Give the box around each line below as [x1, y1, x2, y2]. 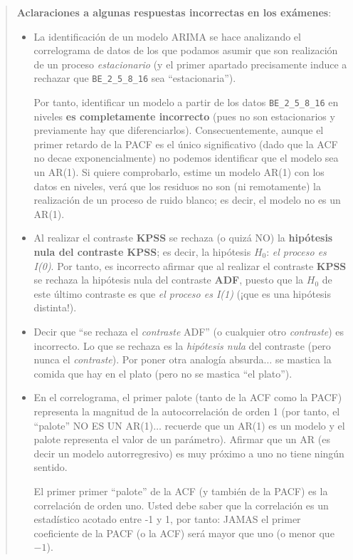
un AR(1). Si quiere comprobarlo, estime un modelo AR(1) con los [33, 165, 325, 180]
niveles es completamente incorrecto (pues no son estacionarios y [33, 108, 335, 123]
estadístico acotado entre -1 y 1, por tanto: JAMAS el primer [33, 512, 301, 527]
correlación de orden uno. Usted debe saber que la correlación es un [33, 497, 329, 512]
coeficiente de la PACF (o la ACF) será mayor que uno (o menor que [33, 525, 334, 540]
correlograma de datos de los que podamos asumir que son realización [33, 43, 338, 58]
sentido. [33, 460, 68, 475]
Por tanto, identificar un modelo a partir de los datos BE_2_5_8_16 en [33, 95, 339, 110]
